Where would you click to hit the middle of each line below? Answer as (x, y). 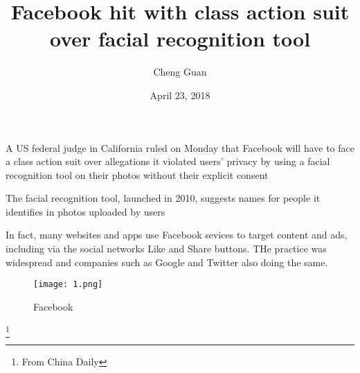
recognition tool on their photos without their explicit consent (137, 174)
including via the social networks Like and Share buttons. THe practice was (166, 249)
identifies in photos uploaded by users (85, 211)
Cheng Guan (180, 72)
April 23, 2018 (180, 95)
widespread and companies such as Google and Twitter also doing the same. (167, 262)
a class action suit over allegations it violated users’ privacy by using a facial (168, 161)
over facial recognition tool (180, 38)
